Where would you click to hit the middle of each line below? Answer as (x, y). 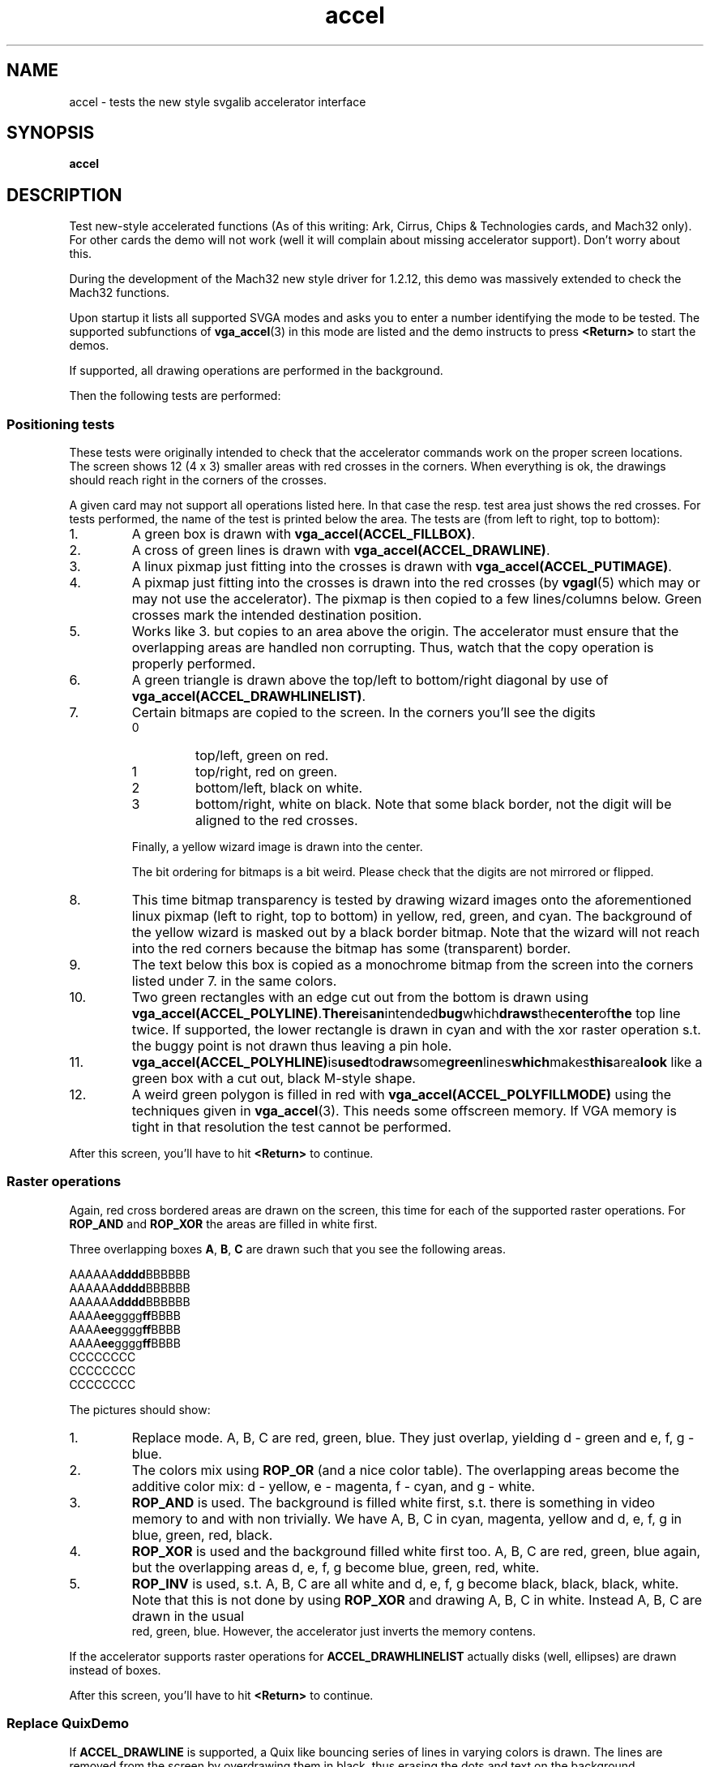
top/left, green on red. (262, 756)
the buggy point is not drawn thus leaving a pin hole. (292, 1046)
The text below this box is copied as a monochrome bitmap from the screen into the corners (413, 965)
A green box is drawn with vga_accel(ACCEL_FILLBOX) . (304, 534)
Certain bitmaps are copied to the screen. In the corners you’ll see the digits (364, 713)
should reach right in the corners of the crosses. (198, 480)
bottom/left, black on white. (279, 788)
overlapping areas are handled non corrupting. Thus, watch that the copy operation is (393, 648)
